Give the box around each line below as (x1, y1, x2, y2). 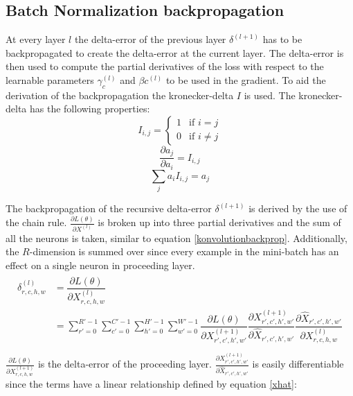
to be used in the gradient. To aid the (165, 72, 326, 87)
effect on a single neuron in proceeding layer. (6, 258, 195, 273)
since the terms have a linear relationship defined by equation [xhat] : (6, 376, 297, 390)
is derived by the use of (248, 201, 347, 216)
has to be (262, 32, 302, 46)
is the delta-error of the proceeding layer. (37, 356, 212, 371)
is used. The (244, 87, 296, 102)
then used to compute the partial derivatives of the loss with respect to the (6, 59, 324, 74)
